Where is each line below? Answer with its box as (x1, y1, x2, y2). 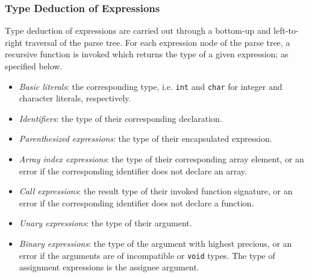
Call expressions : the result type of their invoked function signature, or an (19, 185, 293, 197)
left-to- (273, 24, 299, 37)
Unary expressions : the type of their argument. (19, 217, 192, 229)
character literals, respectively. (19, 92, 131, 104)
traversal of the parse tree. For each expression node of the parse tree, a (25, 36, 290, 48)
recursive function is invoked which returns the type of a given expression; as (5, 48, 289, 60)
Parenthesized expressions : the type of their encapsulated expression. (19, 132, 272, 145)
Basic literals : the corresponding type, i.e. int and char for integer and (19, 80, 282, 92)
